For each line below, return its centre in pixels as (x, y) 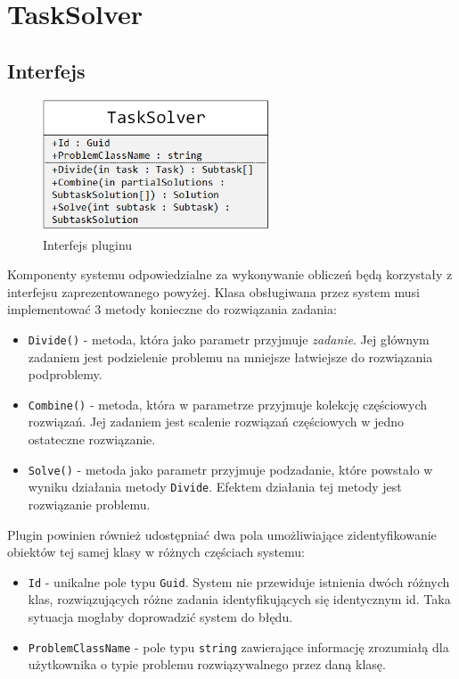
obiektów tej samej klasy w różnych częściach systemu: (156, 552)
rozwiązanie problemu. (89, 504)
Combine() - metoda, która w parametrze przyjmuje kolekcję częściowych (228, 404)
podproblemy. (65, 374)
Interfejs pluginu (88, 244)
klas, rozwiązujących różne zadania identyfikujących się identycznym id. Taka (239, 599)
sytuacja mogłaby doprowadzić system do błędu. (160, 617)
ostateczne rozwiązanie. (92, 439)
